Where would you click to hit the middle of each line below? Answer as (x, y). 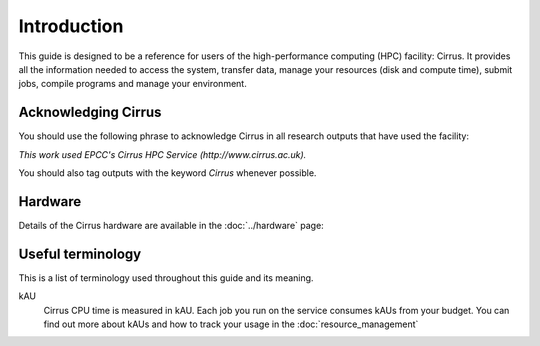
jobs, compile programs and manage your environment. (132, 84)
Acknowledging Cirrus (90, 112)
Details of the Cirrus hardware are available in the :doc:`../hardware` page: (171, 225)
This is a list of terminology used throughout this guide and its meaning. (166, 277)
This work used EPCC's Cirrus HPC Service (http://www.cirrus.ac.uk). (162, 154)
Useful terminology (80, 253)
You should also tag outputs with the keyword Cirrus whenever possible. (167, 173)
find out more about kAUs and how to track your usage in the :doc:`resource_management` (231, 324)
